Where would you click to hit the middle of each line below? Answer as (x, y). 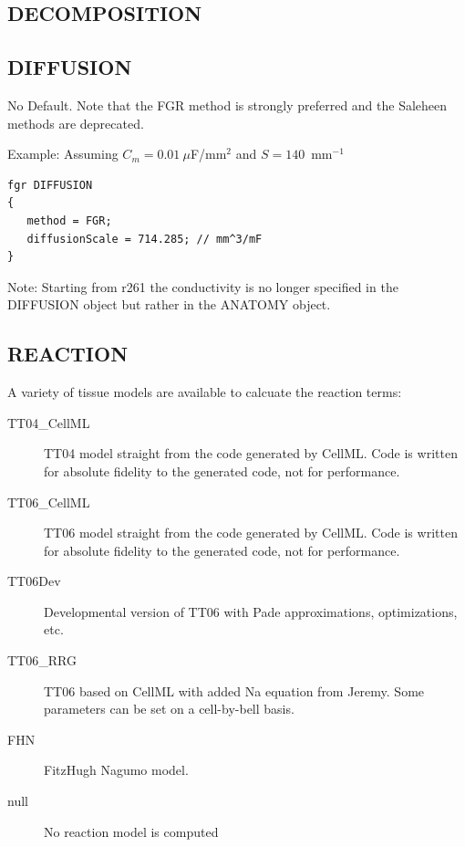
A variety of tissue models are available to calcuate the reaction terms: (205, 392)
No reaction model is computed (131, 831)
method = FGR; (69, 220)
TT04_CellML (49, 422)
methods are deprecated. (76, 123)
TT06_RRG (42, 660)
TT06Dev (34, 581)
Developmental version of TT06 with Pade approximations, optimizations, (251, 611)
